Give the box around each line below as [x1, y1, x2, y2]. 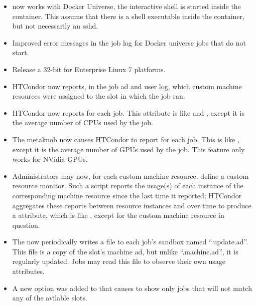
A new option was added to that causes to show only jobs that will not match [12, 282, 252, 293]
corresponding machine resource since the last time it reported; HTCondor [12, 190, 242, 200]
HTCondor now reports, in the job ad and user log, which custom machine [12, 81, 242, 91]
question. [12, 219, 40, 230]
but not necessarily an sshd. [12, 21, 98, 31]
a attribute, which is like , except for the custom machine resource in [12, 210, 224, 220]
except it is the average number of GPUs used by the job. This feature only [12, 144, 245, 154]
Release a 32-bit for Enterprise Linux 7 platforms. [12, 64, 166, 74]
